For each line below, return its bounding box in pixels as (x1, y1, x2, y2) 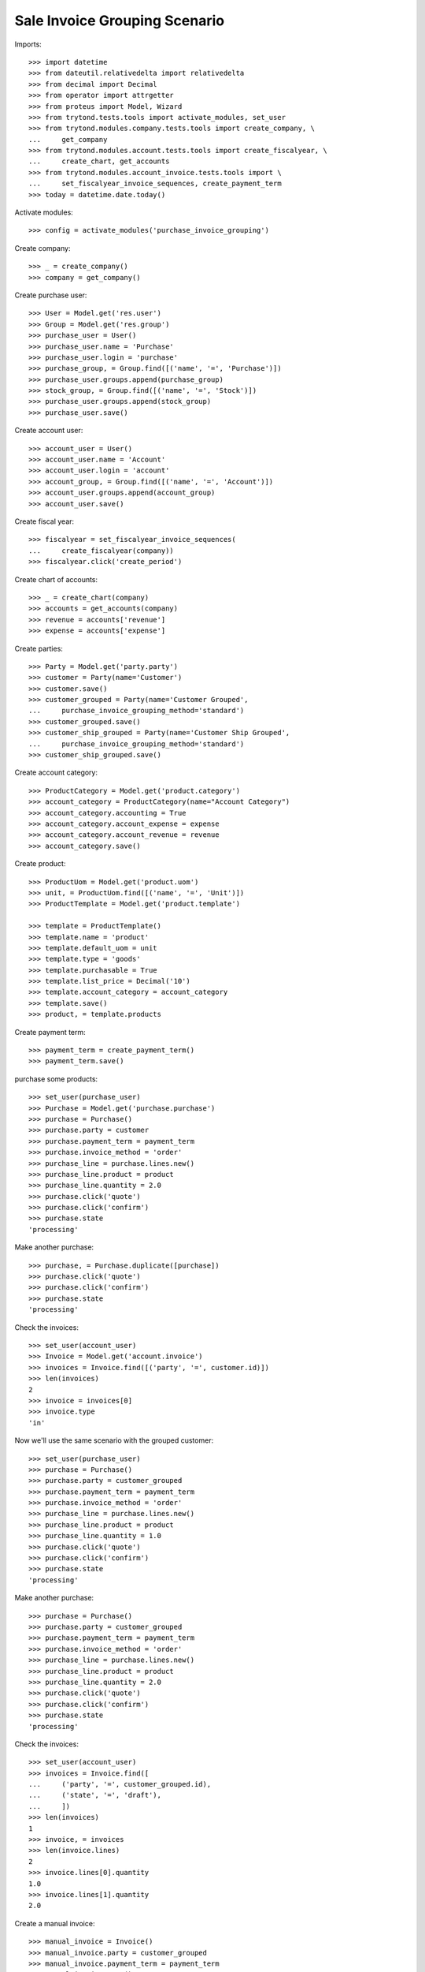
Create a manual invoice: (14, 1918, 95, 1928)
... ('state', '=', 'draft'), (28, 1791, 161, 1800)
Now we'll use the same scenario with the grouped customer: (14, 1436, 214, 1445)
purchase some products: (14, 1074, 98, 1084)
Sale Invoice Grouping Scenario (14, 12, 224, 29)
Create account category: (14, 768, 98, 777)
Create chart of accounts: (14, 574, 98, 584)
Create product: (14, 859, 66, 868)
